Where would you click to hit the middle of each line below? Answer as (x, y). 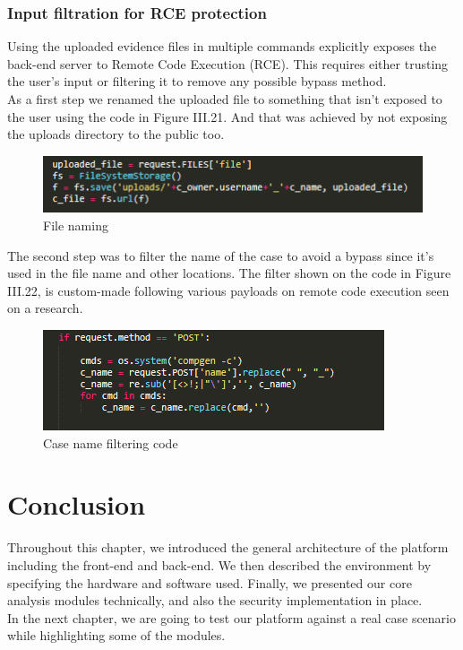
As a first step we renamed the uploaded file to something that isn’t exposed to (225, 99)
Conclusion (77, 504)
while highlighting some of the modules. (116, 635)
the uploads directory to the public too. (116, 134)
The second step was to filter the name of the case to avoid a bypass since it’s (221, 255)
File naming (76, 225)
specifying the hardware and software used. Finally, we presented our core (210, 582)
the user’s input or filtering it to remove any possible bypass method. (197, 81)
